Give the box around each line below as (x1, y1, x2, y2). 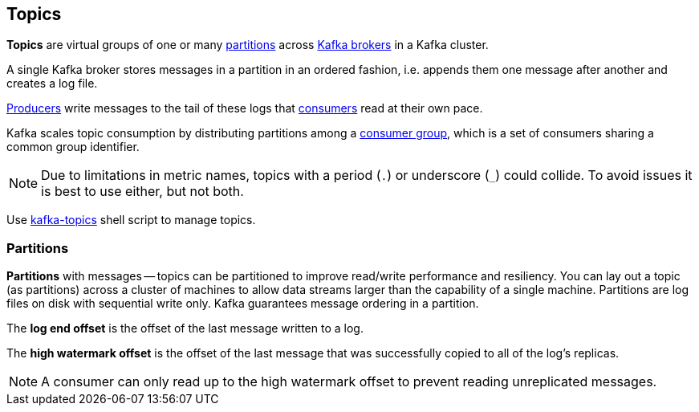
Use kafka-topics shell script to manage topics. (6, 213, 256, 227)
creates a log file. (6, 76, 98, 91)
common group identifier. (6, 140, 140, 154)
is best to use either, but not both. (41, 183, 244, 200)
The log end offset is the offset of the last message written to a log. (6, 321, 364, 336)
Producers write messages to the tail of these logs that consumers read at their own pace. (6, 101, 483, 116)
